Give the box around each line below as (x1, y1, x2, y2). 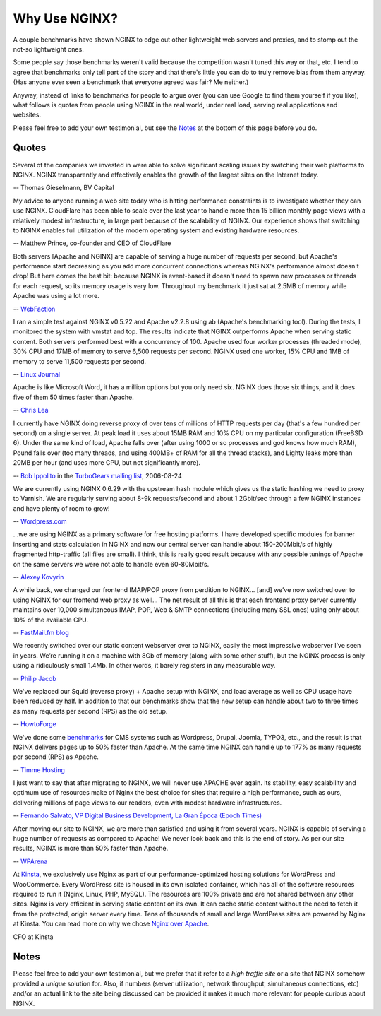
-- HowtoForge (13, 720, 56, 728)
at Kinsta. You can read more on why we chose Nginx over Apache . (13, 919, 210, 928)
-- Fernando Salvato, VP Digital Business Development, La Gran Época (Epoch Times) (13, 811, 262, 820)
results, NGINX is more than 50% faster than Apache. (13, 844, 169, 853)
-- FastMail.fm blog (13, 628, 70, 637)
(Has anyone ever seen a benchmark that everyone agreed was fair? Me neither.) (13, 78, 249, 86)
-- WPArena (13, 857, 48, 866)
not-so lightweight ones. (13, 45, 84, 53)
